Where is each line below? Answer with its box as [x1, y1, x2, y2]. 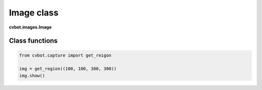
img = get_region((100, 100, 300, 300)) [19, 66, 116, 72]
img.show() [19, 73, 45, 78]
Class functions [9, 37, 58, 45]
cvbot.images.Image [9, 24, 52, 30]
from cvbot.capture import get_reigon [19, 52, 112, 58]
